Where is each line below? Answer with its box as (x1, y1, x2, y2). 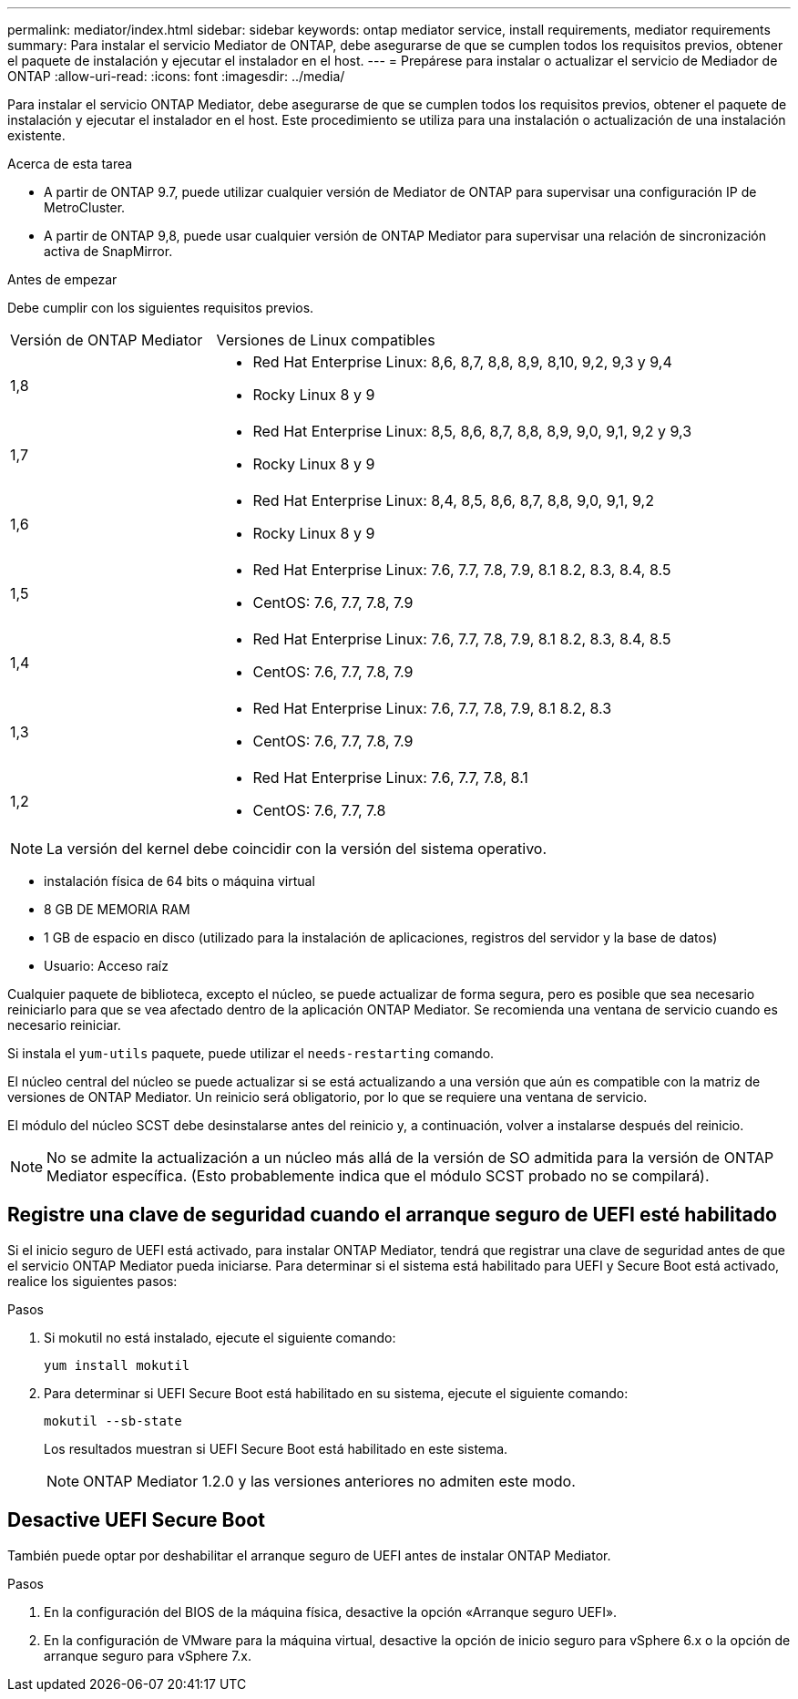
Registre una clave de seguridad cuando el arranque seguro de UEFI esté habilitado (7, 1203, 777, 1227)
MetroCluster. (44, 200, 126, 215)
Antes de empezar (7, 272, 118, 287)
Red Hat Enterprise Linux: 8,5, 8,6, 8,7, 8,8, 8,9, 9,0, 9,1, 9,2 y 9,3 (252, 422, 692, 440)
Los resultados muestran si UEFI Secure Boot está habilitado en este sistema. (44, 1440, 508, 1457)
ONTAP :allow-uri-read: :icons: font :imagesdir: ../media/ (7, 68, 345, 84)
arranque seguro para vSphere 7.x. (44, 1647, 252, 1663)
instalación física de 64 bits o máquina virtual (44, 873, 315, 889)
